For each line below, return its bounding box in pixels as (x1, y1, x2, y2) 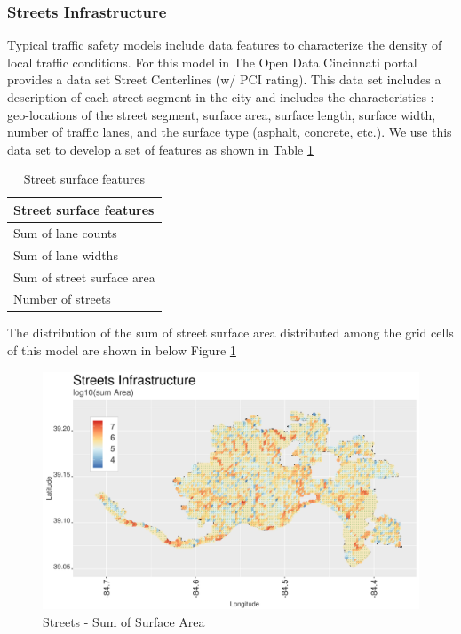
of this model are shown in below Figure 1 (7, 341, 236, 360)
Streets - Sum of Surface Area (43, 612, 205, 630)
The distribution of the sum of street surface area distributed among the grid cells (7, 323, 454, 342)
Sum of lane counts (13, 223, 117, 242)
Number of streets (13, 289, 111, 308)
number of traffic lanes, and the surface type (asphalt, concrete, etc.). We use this (7, 123, 452, 141)
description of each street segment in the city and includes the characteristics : (7, 88, 434, 106)
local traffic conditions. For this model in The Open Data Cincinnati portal (7, 52, 417, 71)
